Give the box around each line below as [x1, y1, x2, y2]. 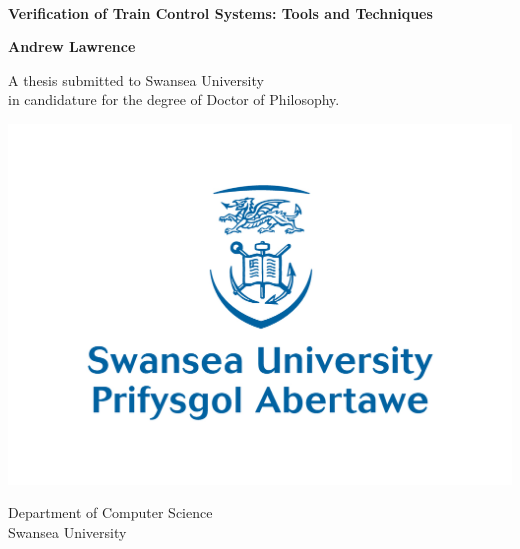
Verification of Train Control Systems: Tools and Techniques [8, 2, 433, 23]
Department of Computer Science [8, 502, 213, 523]
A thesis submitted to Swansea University [8, 69, 264, 90]
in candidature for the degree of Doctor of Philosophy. [8, 89, 340, 110]
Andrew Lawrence [8, 36, 136, 57]
